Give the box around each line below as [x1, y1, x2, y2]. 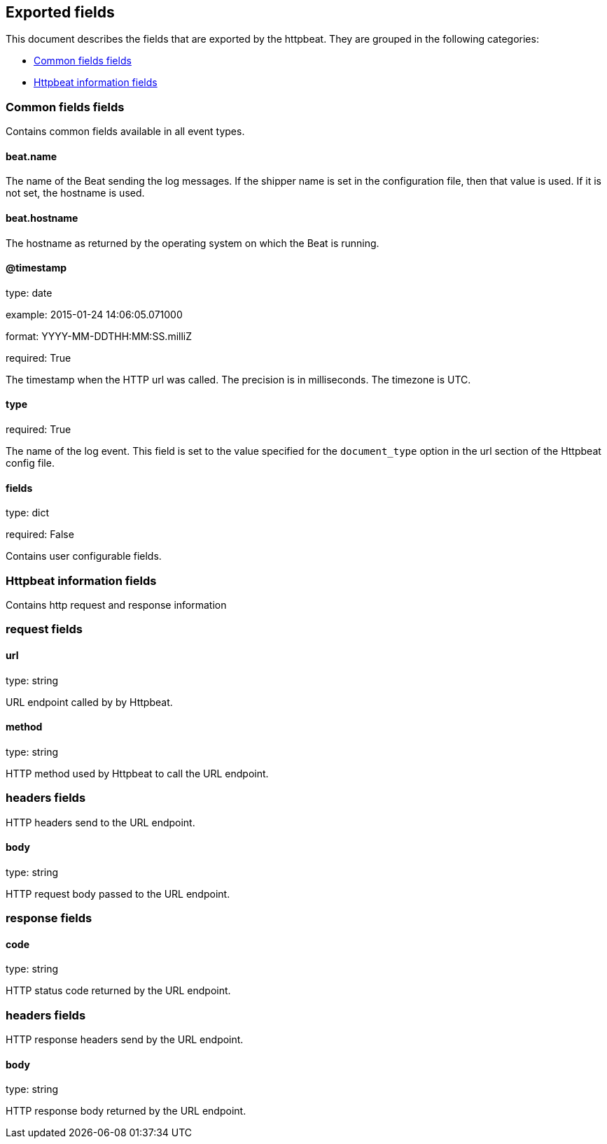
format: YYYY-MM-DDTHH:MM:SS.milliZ [6, 330, 193, 342]
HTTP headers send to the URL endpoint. [6, 816, 195, 828]
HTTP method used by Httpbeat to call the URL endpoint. [6, 767, 269, 779]
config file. [6, 457, 55, 469]
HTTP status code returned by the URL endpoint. [6, 984, 231, 997]
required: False [6, 528, 74, 541]
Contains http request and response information [6, 599, 227, 612]
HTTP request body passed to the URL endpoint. [6, 887, 230, 900]
